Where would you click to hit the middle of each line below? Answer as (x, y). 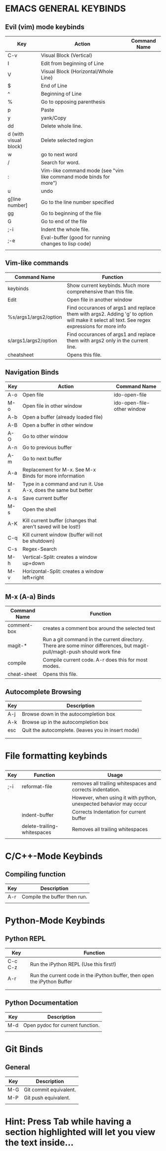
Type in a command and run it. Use (63, 484)
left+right (33, 577)
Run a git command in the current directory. (93, 640)
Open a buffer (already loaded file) (62, 417)
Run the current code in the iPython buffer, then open (92, 975)
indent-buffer (38, 815)
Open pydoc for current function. (61, 1025)
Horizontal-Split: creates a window (63, 571)
